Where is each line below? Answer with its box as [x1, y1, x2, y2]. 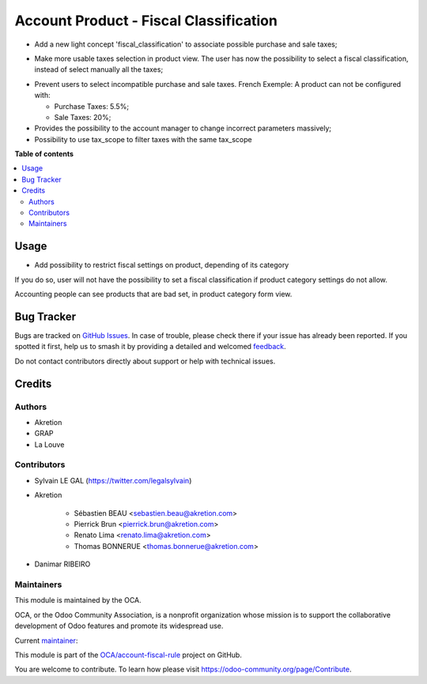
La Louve [34, 439, 65, 449]
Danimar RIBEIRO [34, 559, 91, 569]
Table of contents [14, 149, 74, 159]
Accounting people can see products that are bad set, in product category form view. [14, 289, 293, 299]
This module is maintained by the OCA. [14, 596, 142, 605]
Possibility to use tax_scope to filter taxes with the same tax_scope [34, 134, 252, 144]
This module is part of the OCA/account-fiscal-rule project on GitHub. [14, 650, 243, 660]
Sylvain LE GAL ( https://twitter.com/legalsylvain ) [34, 475, 192, 485]
